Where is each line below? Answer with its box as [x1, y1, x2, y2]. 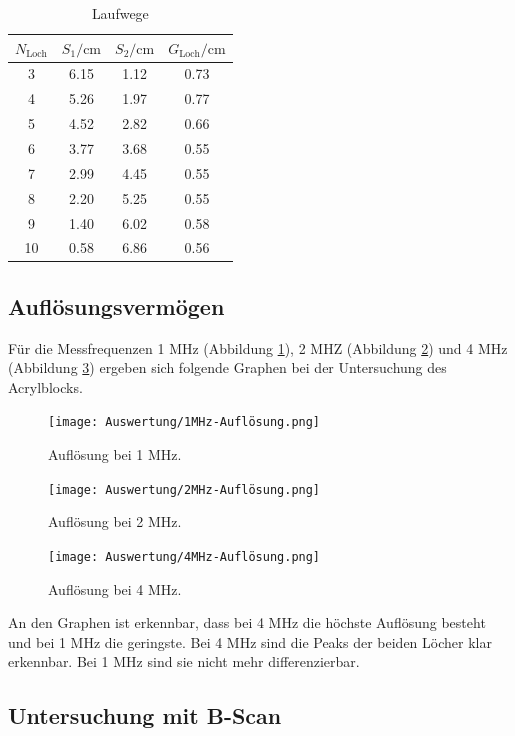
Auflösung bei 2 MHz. [48, 511, 182, 532]
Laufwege [91, 3, 149, 23]
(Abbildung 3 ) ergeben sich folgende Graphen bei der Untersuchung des [8, 357, 447, 378]
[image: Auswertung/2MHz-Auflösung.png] [48, 482, 321, 497]
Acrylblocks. [8, 376, 83, 397]
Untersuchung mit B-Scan [8, 700, 282, 731]
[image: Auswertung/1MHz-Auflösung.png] [48, 415, 321, 430]
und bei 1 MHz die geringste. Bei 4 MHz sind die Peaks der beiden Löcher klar [8, 631, 492, 652]
